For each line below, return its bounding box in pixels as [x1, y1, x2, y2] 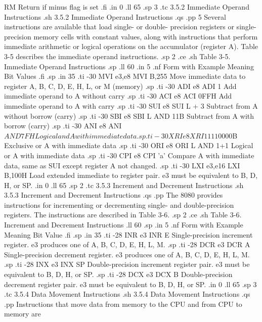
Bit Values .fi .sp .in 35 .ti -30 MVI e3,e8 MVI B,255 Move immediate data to [4, 71, 246, 81]
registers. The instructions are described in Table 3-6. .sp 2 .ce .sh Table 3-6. [4, 209, 242, 220]
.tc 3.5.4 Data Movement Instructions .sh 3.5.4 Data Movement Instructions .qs [4, 289, 250, 299]
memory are [4, 308, 41, 319]
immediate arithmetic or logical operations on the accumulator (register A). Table [4, 41, 258, 52]
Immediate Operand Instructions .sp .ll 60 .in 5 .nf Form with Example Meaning [4, 61, 254, 71]
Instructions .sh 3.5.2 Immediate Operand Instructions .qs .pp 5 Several [4, 11, 226, 22]
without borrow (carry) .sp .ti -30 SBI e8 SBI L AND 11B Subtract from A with [4, 110, 254, 121]
